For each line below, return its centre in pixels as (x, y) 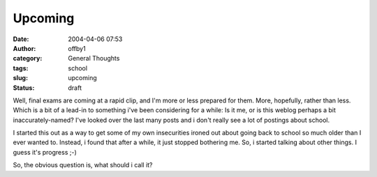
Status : (24, 88)
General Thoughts (94, 59)
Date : (21, 39)
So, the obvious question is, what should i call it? (83, 165)
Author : (24, 48)
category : (28, 59)
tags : (21, 68)
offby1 (77, 48)
